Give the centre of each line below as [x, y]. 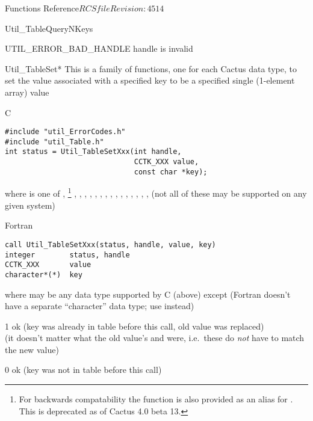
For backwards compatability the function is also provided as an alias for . [156, 399]
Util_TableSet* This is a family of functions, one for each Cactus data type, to [151, 68]
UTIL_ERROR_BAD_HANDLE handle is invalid [99, 48]
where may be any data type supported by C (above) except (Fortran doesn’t [148, 294]
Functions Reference [42, 8]
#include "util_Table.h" [54, 142]
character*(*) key [44, 275]
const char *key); [171, 172]
